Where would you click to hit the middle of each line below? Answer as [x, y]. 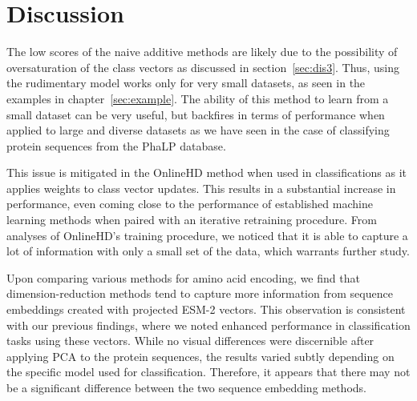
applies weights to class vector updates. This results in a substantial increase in [201, 188]
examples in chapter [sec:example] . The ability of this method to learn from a [198, 98]
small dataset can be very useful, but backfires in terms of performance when [196, 114]
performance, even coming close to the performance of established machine [190, 204]
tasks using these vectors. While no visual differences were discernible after [190, 341]
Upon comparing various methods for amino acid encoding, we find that [183, 277]
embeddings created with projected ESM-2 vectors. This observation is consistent [206, 309]
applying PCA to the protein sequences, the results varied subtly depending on [200, 356]
